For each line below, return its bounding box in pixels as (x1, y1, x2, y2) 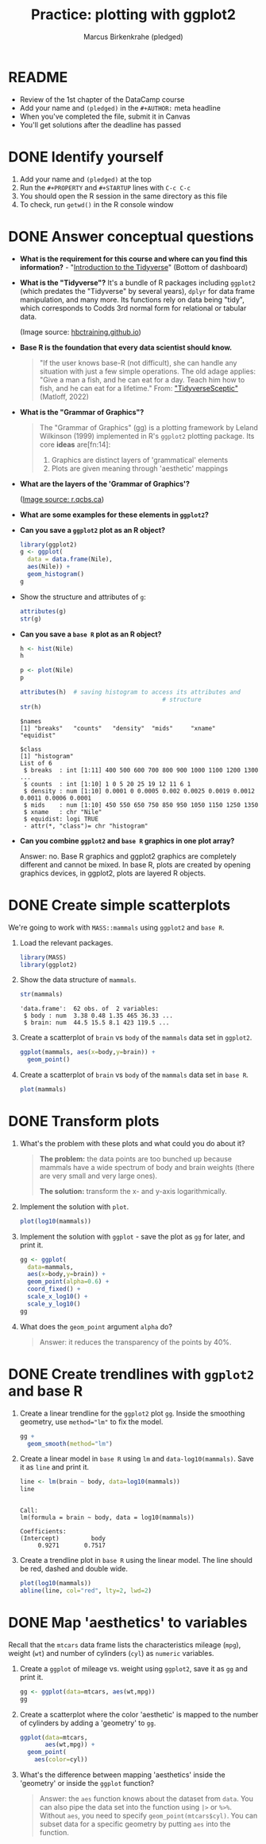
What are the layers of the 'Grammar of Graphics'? (19, 479, 191, 488)
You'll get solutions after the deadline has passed (19, 119, 181, 129)
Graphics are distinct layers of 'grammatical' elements (51, 455, 229, 464)
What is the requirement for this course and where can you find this (19, 253, 248, 264)
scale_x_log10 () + (27, 1293, 88, 1301)
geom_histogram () (27, 570, 85, 578)
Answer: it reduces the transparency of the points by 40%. (39, 1337, 232, 1347)
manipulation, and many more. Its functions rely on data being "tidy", (19, 295, 245, 304)
